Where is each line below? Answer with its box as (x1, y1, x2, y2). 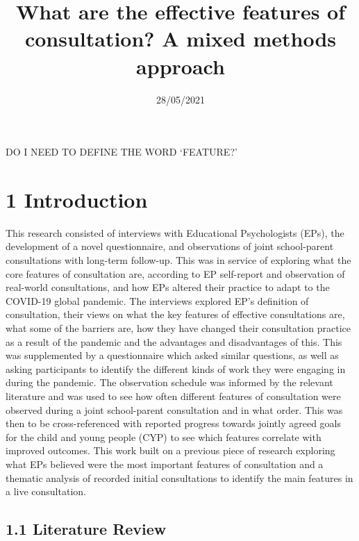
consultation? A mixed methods (24, 24, 337, 53)
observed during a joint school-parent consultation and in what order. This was (6, 402, 343, 417)
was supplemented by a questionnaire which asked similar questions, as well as (6, 348, 339, 363)
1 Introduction (6, 185, 148, 213)
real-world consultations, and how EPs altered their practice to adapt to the (6, 280, 330, 294)
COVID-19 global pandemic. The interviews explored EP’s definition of (6, 293, 309, 308)
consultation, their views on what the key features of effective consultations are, (6, 307, 345, 322)
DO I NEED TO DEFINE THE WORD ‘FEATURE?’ (6, 144, 237, 159)
